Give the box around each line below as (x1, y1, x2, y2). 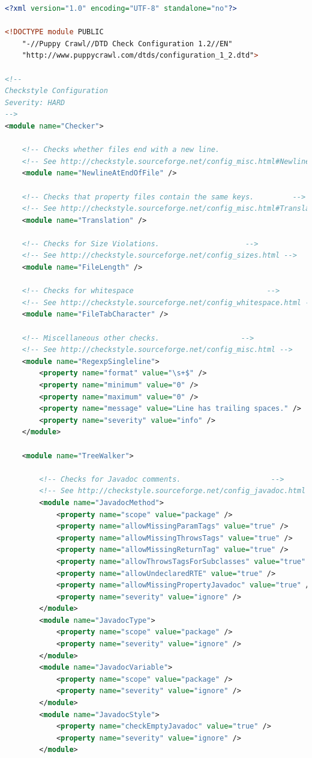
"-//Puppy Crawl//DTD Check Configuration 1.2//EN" (22, 39, 233, 48)
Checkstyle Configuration (5, 86, 108, 96)
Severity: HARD (5, 98, 65, 107)
